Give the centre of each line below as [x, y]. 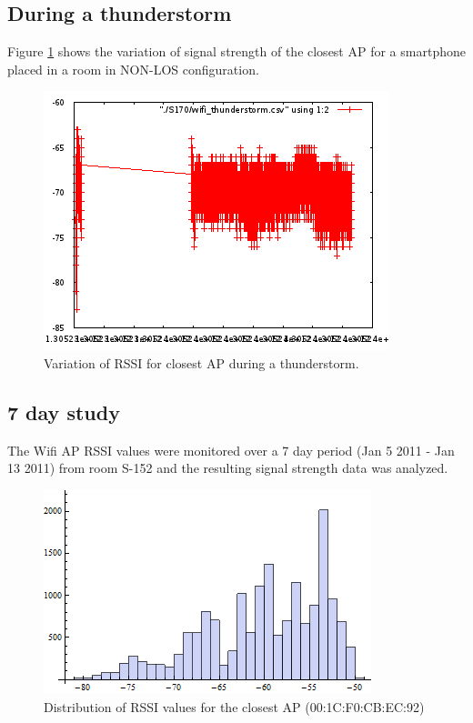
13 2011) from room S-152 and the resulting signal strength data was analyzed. [228, 468]
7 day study [64, 412]
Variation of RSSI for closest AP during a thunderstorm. [201, 362]
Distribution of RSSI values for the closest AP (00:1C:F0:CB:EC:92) [234, 706]
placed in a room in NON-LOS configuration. [133, 69]
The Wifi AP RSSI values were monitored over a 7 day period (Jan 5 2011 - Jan [231, 450]
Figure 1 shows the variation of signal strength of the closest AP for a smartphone [236, 51]
